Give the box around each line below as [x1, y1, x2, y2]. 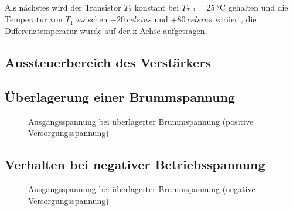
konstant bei [134, 1, 179, 13]
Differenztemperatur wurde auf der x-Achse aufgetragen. [5, 25, 207, 37]
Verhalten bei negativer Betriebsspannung [5, 155, 265, 173]
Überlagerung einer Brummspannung [5, 87, 235, 105]
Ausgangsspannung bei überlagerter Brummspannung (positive [28, 115, 254, 127]
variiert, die [215, 13, 257, 25]
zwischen [76, 13, 108, 25]
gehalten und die [228, 1, 288, 13]
